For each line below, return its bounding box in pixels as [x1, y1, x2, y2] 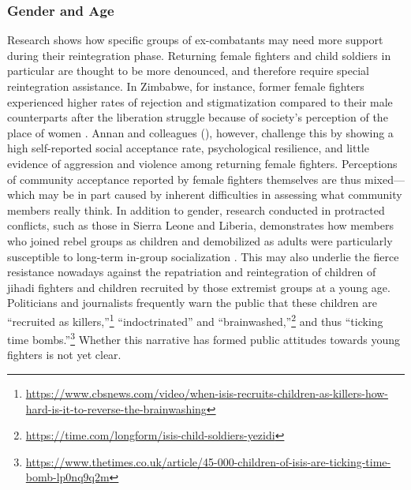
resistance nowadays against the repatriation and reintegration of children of [7, 264, 376, 280]
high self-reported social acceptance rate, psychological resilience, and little [7, 140, 369, 156]
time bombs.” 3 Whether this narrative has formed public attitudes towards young [7, 329, 401, 347]
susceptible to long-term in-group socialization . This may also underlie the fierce [7, 248, 399, 264]
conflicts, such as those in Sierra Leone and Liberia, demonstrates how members [7, 217, 394, 234]
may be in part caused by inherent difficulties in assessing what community [39, 186, 402, 203]
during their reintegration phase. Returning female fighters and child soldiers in [7, 47, 391, 63]
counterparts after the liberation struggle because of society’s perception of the [7, 109, 388, 125]
